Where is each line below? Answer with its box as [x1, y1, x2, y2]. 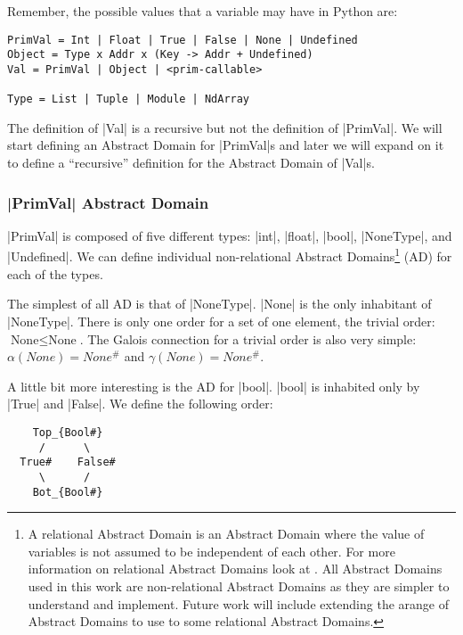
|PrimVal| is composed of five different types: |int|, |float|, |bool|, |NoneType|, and [7, 226, 452, 244]
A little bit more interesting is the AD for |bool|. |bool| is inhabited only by [7, 376, 420, 395]
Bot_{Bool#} [32, 485, 103, 499]
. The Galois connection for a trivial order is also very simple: [79, 329, 417, 348]
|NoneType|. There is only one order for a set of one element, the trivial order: [7, 311, 435, 330]
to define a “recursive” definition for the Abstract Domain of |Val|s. [7, 153, 375, 172]
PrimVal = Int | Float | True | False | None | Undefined [7, 33, 358, 46]
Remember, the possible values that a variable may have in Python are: [7, 2, 398, 20]
